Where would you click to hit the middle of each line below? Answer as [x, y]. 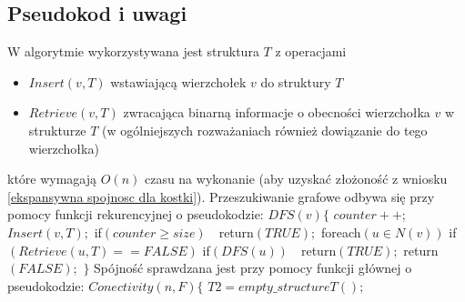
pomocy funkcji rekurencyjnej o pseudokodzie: [136, 214]
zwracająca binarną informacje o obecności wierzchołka [277, 112]
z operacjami [311, 51]
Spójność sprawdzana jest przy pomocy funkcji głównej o [253, 268]
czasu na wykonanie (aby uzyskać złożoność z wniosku [296, 179]
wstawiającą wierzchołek [178, 81]
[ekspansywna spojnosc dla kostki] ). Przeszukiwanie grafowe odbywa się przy [221, 196]
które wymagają [52, 179]
